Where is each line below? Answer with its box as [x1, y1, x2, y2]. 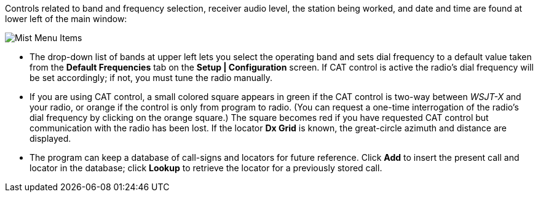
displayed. [30, 133, 71, 144]
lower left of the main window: [5, 14, 127, 24]
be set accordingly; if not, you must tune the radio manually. [30, 72, 273, 83]
